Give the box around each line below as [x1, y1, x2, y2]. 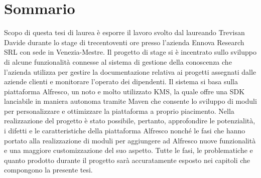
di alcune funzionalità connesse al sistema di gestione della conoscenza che [4, 56, 232, 67]
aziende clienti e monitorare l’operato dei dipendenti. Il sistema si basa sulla [4, 76, 238, 87]
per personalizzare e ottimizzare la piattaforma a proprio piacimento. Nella [4, 105, 234, 116]
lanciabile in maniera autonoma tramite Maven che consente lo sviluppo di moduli [4, 96, 257, 106]
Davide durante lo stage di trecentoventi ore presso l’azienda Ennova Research [4, 37, 244, 47]
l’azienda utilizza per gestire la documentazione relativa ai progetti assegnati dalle [4, 66, 256, 77]
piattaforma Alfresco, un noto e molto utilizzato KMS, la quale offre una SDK [4, 86, 245, 96]
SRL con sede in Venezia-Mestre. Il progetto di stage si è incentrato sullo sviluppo [4, 47, 256, 57]
